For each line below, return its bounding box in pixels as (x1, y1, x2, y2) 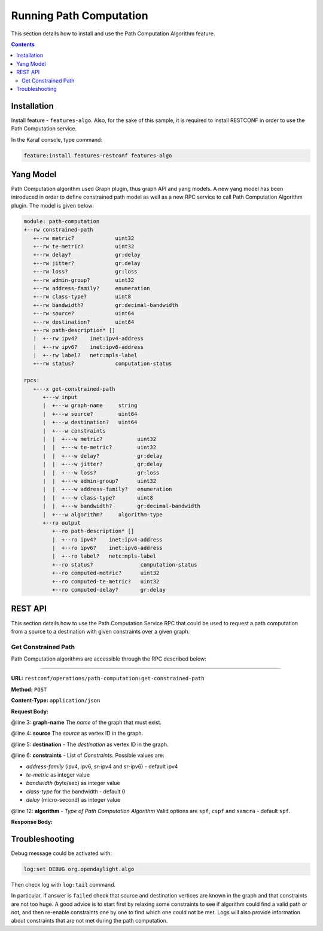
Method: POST (11, 686, 47, 693)
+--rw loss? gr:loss (33, 268, 138, 275)
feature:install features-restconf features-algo (23, 152, 172, 159)
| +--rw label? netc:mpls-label (33, 352, 138, 359)
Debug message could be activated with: (11, 850, 112, 857)
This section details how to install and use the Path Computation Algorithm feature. (11, 30, 215, 37)
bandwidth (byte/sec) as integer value (26, 780, 120, 787)
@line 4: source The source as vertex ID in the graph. (11, 730, 144, 737)
